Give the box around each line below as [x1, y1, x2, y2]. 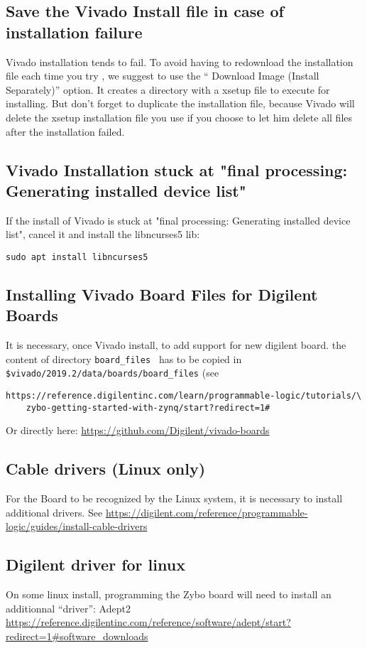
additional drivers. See [6, 504, 103, 519]
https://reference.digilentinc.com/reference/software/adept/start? [6, 615, 291, 630]
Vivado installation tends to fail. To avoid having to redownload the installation [6, 54, 354, 69]
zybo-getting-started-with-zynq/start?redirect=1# [26, 402, 270, 413]
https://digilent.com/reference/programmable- [105, 504, 308, 519]
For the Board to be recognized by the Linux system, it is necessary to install [6, 491, 343, 506]
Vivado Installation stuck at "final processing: [6, 158, 348, 180]
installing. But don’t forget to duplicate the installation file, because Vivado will [6, 96, 355, 111]
